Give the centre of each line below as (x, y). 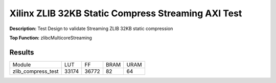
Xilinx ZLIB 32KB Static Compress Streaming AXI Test (126, 13)
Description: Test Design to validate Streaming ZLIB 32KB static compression (91, 29)
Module (22, 65)
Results (22, 52)
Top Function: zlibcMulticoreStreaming (51, 38)
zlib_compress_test (36, 71)
